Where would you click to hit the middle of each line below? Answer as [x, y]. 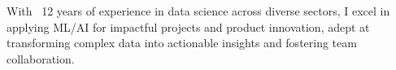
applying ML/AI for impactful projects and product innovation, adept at [188, 26]
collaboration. [41, 58]
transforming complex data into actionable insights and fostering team [182, 43]
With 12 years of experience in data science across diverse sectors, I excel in [198, 11]
